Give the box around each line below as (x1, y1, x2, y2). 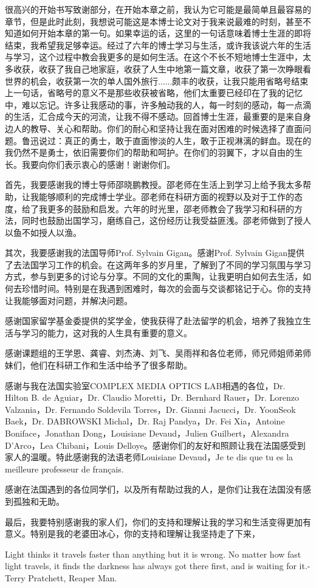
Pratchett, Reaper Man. (28, 571, 117, 584)
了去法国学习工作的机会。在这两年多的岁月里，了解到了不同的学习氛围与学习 (5, 258, 311, 271)
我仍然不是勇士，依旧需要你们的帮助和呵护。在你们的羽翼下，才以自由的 (5, 146, 294, 159)
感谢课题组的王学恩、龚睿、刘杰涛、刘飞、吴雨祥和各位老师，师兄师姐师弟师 (5, 347, 311, 359)
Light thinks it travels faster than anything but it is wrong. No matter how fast (5, 547, 301, 560)
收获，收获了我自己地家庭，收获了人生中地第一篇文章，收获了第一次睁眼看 (13, 62, 311, 75)
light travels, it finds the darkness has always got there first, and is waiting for (5, 559, 297, 572)
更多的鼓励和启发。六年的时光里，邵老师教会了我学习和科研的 (47, 202, 294, 215)
